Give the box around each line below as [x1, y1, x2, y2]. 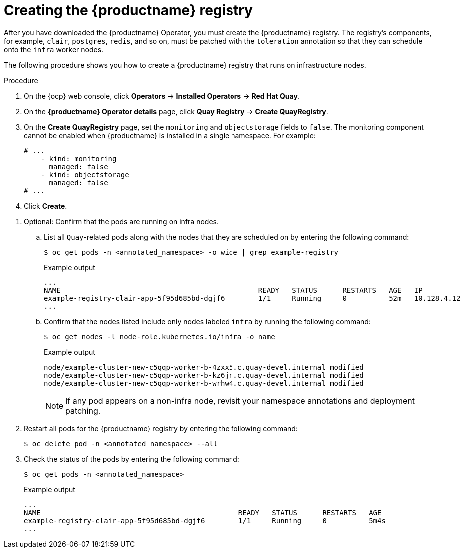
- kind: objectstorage [40, 170, 129, 179]
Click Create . [24, 201, 67, 210]
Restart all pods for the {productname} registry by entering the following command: [24, 424, 298, 433]
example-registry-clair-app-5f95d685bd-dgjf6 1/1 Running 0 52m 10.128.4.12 [44, 294, 461, 302]
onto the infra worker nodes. [4, 45, 104, 54]
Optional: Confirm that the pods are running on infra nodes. [24, 217, 219, 226]
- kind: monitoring [40, 154, 117, 163]
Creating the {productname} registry [4, 2, 253, 19]
